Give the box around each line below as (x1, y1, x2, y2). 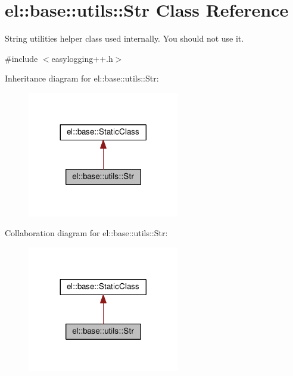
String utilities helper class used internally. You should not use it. (5, 32, 244, 45)
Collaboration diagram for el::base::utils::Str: (5, 227, 168, 239)
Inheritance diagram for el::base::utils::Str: (5, 72, 159, 84)
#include (5, 52, 38, 64)
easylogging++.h (51, 52, 113, 64)
